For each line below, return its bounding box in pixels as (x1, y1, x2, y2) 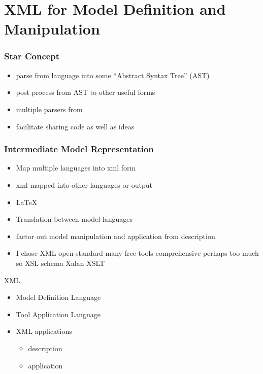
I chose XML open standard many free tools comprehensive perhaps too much (16, 248, 259, 258)
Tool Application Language (16, 309, 101, 319)
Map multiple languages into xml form (16, 162, 136, 173)
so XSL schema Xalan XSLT (16, 257, 105, 268)
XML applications (16, 326, 72, 336)
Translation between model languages (16, 214, 133, 224)
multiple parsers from (16, 104, 83, 114)
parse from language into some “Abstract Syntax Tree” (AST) (16, 70, 210, 80)
